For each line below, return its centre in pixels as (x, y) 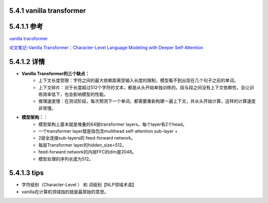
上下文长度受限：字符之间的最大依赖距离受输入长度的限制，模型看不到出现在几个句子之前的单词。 (138, 80)
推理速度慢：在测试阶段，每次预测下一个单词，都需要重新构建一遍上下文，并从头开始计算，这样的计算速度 (147, 101)
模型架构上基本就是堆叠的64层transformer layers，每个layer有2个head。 (113, 124)
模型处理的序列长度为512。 (66, 159)
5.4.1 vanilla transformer (48, 11)
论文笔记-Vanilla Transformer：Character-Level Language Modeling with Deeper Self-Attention (106, 48)
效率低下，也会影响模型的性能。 (75, 94)
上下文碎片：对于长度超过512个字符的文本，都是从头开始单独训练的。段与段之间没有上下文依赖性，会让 (144, 87)
